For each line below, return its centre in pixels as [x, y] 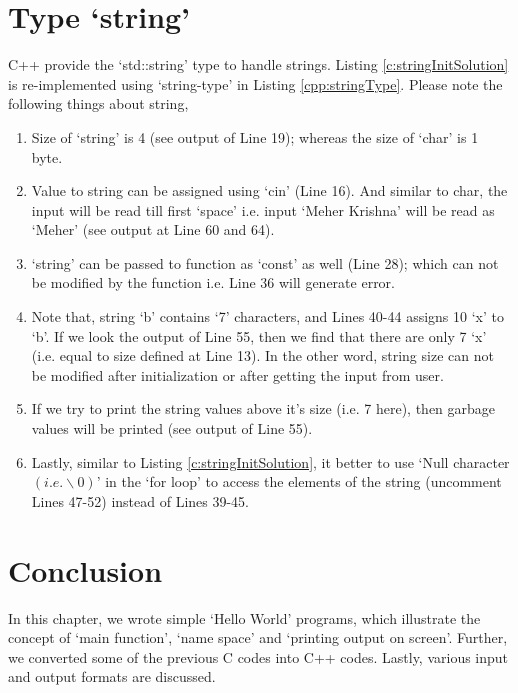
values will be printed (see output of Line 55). [172, 428]
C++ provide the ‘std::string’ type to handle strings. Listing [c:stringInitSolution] [258, 64]
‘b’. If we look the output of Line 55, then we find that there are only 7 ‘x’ [259, 335]
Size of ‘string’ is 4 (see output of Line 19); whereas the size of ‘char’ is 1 [255, 136]
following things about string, [98, 103]
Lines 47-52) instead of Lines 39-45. [140, 500]
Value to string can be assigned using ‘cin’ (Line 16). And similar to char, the [269, 190]
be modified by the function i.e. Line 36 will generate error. [213, 282]
